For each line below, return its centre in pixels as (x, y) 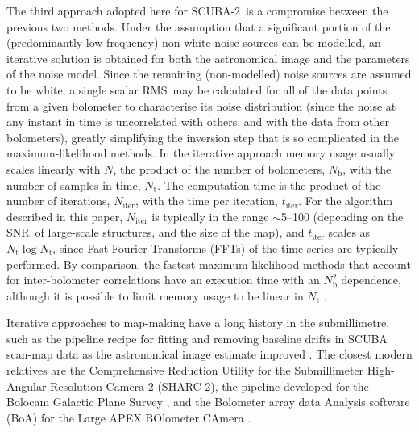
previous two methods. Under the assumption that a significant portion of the (199, 26)
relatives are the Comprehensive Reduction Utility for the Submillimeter (185, 370)
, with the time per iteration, (206, 201)
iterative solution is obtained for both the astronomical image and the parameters (208, 58)
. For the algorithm (346, 201)
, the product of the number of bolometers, (219, 168)
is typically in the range (210, 216)
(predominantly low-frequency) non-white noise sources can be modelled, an (194, 42)
